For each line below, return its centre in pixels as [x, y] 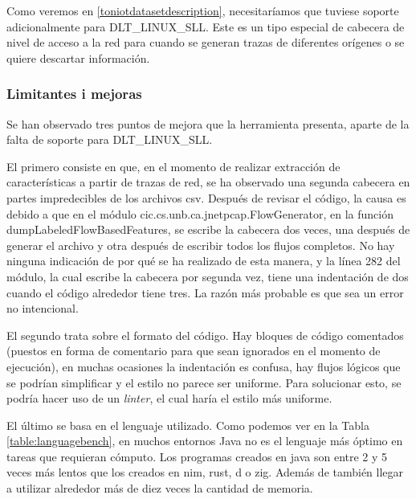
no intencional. [43, 308]
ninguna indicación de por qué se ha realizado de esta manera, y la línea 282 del [204, 261]
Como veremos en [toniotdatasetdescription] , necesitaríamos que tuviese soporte [203, 10]
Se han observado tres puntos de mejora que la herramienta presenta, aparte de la [208, 123]
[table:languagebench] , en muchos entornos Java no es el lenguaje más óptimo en [205, 441]
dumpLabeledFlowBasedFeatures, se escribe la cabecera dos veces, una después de [208, 229]
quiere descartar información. [78, 57]
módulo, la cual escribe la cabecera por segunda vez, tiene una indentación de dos [208, 276]
